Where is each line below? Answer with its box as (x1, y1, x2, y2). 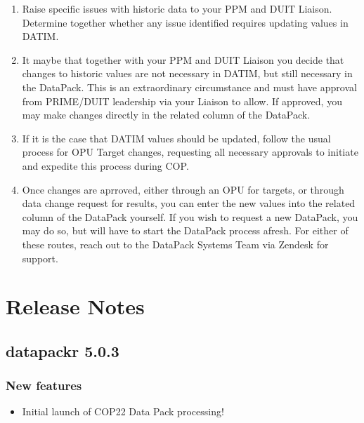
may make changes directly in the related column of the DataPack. (22, 107, 311, 122)
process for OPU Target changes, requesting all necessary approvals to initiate (22, 145, 358, 159)
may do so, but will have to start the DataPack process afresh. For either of (22, 223, 349, 238)
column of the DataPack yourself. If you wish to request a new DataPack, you (22, 209, 358, 224)
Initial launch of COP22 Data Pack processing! (22, 404, 224, 419)
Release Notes (6, 292, 145, 321)
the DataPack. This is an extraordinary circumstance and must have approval (22, 79, 357, 94)
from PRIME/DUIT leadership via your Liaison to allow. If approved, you (22, 93, 342, 108)
